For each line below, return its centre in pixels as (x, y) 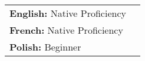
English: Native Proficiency (68, 13)
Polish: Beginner (45, 47)
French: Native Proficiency (66, 30)
